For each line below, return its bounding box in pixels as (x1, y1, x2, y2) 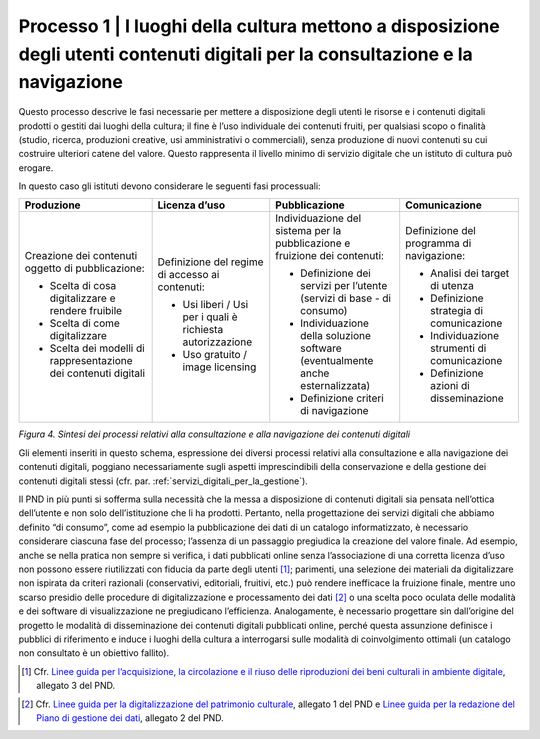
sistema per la (275, 224, 342, 238)
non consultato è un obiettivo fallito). (18, 647, 170, 659)
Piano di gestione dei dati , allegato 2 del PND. (36, 711, 224, 724)
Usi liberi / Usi (182, 298, 249, 312)
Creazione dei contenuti (24, 249, 138, 263)
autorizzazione (182, 335, 253, 349)
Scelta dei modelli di (49, 341, 145, 355)
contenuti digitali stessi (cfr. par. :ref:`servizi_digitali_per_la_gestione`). (18, 475, 309, 487)
